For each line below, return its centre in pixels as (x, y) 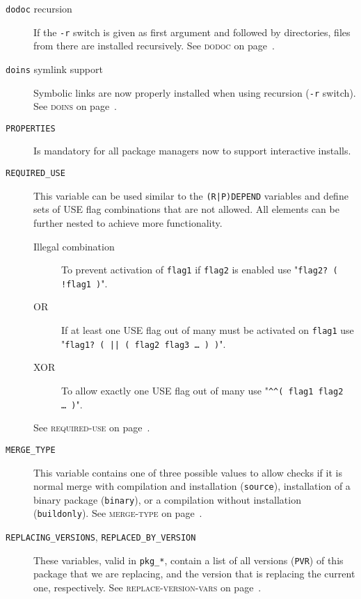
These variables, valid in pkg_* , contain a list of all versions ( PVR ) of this (188, 560)
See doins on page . (75, 106)
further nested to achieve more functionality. (128, 222)
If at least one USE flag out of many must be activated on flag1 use (208, 330)
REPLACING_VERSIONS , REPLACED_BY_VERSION (101, 537)
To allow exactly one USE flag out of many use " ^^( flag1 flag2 (202, 390)
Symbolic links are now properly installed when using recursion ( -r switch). (195, 92)
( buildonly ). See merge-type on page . (118, 513)
